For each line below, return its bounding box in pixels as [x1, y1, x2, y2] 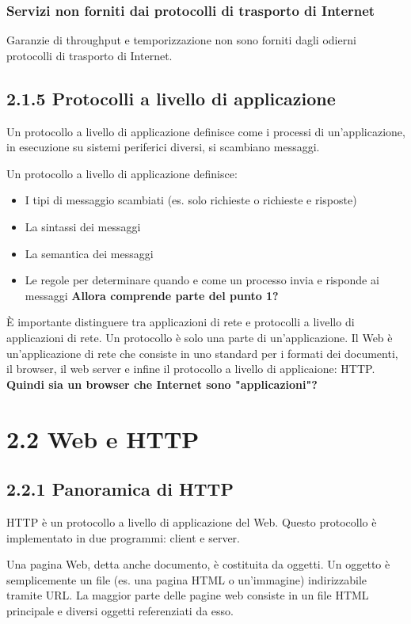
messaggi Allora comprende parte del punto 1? [25, 287, 279, 303]
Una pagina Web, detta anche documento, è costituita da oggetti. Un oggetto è [6, 556, 390, 573]
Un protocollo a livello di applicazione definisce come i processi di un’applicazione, [6, 123, 405, 139]
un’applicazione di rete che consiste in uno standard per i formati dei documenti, [6, 344, 398, 361]
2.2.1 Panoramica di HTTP [6, 477, 234, 501]
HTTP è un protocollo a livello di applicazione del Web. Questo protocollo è [6, 513, 377, 530]
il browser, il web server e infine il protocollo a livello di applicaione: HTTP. [6, 360, 375, 377]
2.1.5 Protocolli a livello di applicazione [6, 86, 336, 110]
